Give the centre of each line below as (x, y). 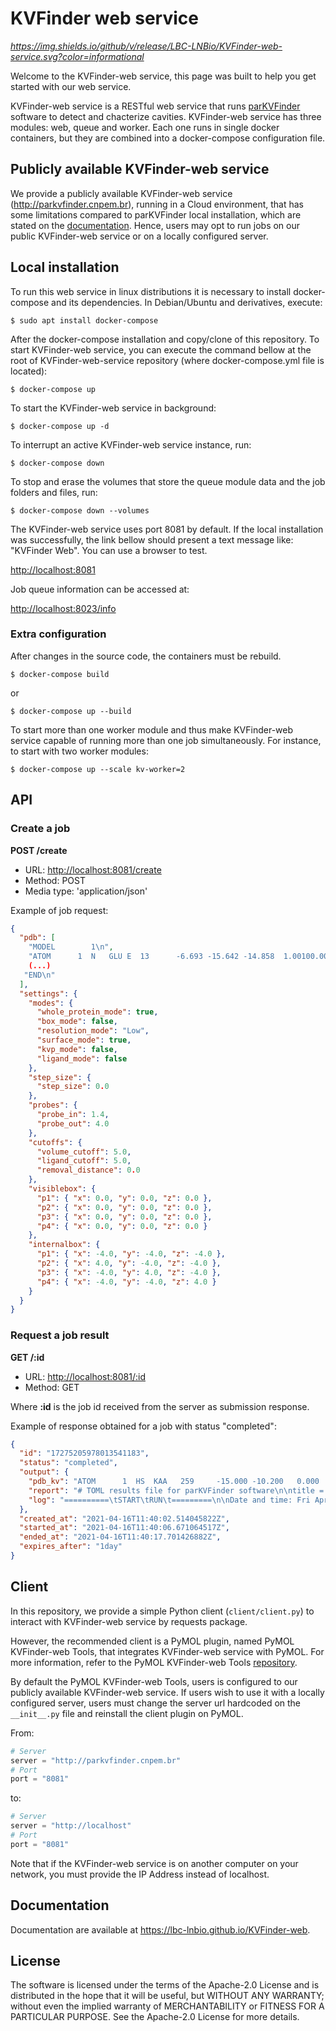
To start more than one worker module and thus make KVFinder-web (152, 729)
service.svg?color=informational (77, 56)
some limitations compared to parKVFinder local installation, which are (156, 214)
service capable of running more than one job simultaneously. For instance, (166, 740)
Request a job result (60, 1335)
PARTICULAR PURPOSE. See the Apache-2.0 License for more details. (155, 2017)
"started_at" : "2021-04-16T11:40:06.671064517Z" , (124, 1528)
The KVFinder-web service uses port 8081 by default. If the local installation (167, 529)
